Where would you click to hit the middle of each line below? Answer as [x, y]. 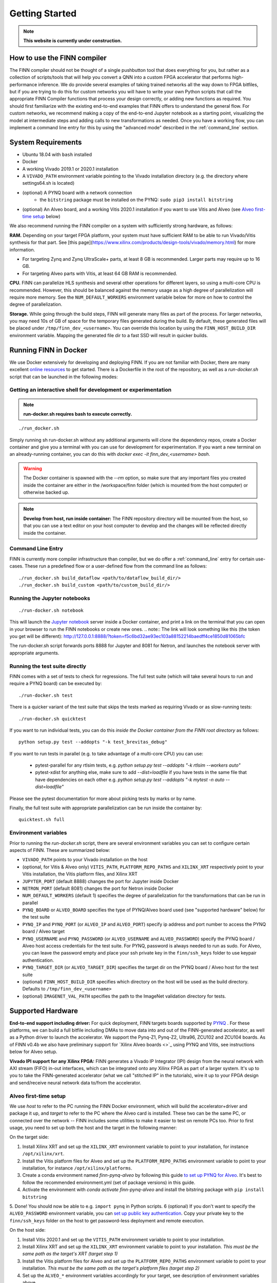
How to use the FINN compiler [58, 58]
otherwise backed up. [46, 492]
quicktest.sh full [42, 820]
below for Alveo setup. [33, 1052]
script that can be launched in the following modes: [64, 377]
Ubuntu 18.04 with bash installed [57, 154]
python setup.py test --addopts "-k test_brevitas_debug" [93, 742]
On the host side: [27, 1230]
